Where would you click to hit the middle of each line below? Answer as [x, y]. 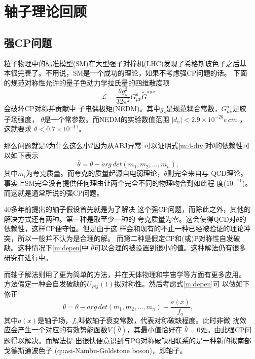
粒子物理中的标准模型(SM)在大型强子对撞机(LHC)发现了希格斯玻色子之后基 [125, 63]
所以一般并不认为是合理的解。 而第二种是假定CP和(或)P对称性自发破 [129, 238]
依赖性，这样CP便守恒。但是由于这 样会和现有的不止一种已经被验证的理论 [124, 228]
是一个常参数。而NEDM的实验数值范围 [107, 119]
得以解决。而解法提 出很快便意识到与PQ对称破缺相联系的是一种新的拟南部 [131, 340]
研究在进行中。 [28, 258]
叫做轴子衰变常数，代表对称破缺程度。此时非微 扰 [159, 320]
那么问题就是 [25, 145]
